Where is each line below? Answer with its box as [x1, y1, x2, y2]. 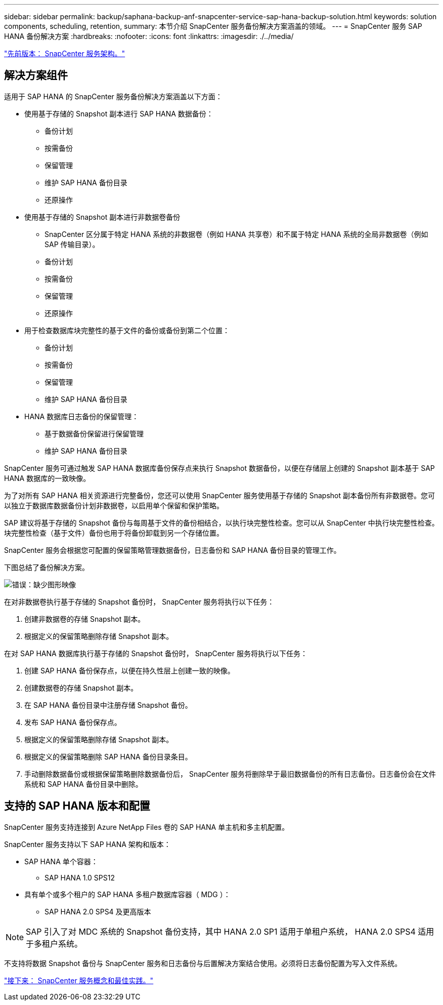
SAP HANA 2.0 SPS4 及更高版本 [45, 907, 151, 916]
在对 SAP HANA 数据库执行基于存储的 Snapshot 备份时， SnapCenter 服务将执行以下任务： [4, 649, 307, 658]
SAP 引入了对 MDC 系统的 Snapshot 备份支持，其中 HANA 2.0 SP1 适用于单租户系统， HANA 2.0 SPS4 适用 [26, 926, 434, 937]
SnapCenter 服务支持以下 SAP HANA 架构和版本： [4, 839, 171, 849]
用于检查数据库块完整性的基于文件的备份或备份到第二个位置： [24, 326, 230, 335]
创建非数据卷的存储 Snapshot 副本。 [24, 614, 145, 623]
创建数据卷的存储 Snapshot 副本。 [24, 683, 138, 692]
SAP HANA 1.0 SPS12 [45, 873, 115, 882]
